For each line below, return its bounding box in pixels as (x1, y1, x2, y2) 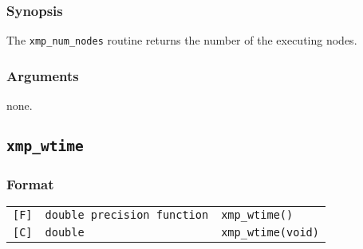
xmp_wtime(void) (221, 226, 319, 239)
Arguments (6, 65, 79, 85)
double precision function (45, 208, 209, 222)
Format (6, 173, 54, 193)
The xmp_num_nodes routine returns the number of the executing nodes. (6, 32, 357, 49)
